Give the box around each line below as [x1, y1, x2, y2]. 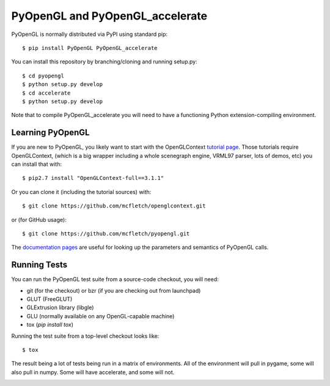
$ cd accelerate [22, 89, 71, 96]
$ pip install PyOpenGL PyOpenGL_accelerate [22, 45, 158, 51]
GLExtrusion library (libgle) [26, 304, 94, 311]
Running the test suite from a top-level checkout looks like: [11, 332, 159, 340]
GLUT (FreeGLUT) [26, 296, 73, 302]
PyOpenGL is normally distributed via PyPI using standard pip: [11, 30, 168, 38]
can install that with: [11, 160, 62, 168]
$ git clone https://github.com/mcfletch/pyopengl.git [22, 230, 190, 237]
